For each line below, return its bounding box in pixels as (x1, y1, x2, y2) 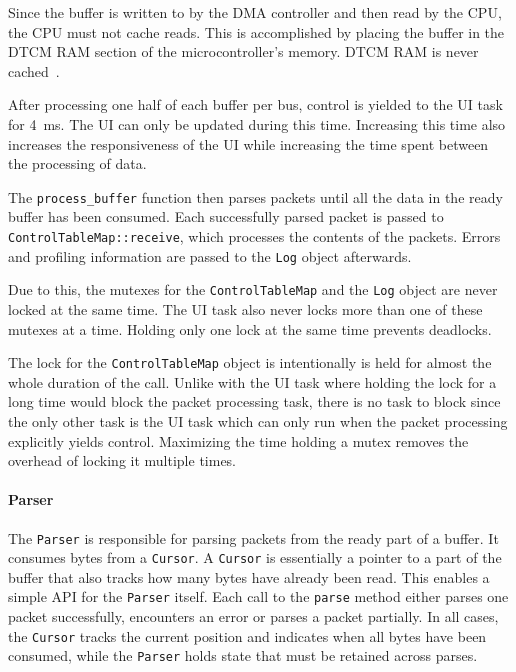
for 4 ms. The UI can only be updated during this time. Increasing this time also (8, 113, 506, 134)
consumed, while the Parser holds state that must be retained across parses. (8, 645, 478, 666)
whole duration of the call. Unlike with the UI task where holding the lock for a (8, 371, 497, 392)
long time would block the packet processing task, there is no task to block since (8, 391, 501, 412)
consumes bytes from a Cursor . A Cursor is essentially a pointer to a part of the (8, 547, 502, 568)
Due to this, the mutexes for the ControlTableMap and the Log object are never (8, 279, 498, 300)
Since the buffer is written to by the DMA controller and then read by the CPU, (8, 2, 502, 22)
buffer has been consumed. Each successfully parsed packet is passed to (8, 206, 444, 227)
